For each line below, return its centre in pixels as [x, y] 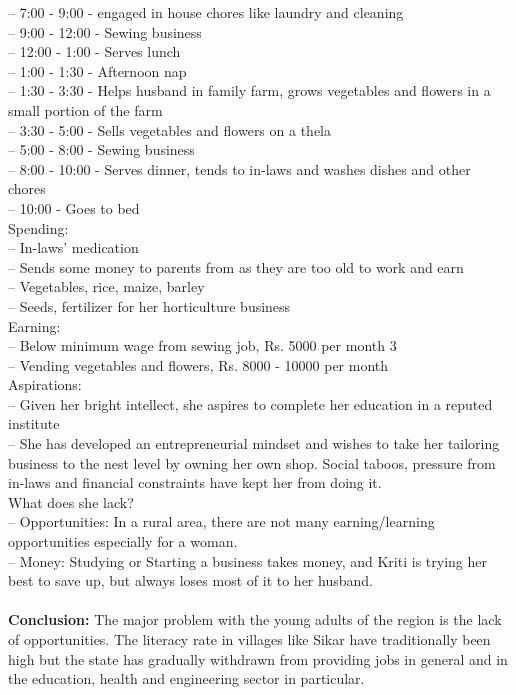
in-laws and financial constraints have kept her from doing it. [195, 482]
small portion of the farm [85, 109]
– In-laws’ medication [73, 247]
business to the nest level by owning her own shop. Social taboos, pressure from [252, 462]
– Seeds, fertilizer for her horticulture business [149, 305]
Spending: [38, 227]
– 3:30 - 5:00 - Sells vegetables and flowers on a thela [169, 129]
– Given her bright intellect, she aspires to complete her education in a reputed [250, 403]
